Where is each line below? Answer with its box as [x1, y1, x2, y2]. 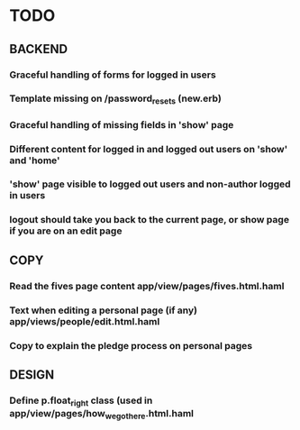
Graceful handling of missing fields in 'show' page [9, 118, 234, 131]
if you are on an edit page [9, 224, 123, 237]
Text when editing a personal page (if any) [9, 304, 198, 316]
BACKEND [9, 41, 68, 57]
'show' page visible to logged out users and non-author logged [9, 178, 291, 190]
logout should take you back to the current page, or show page [9, 214, 290, 226]
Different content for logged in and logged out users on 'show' [9, 142, 288, 155]
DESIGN [9, 367, 55, 382]
